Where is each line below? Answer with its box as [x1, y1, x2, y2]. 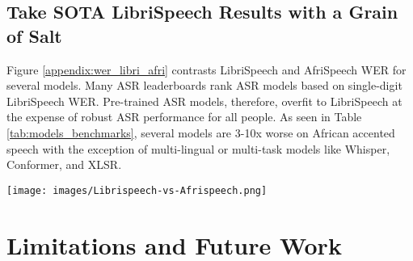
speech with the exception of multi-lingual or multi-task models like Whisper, [6, 140, 390, 157]
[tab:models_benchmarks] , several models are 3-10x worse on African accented [6, 124, 395, 141]
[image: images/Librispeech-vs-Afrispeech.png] [6, 184, 268, 196]
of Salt [6, 23, 62, 48]
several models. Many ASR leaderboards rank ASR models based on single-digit [6, 77, 402, 94]
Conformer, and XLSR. [6, 156, 122, 173]
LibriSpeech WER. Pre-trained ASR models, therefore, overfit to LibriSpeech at [6, 92, 402, 109]
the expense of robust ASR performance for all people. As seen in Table [6, 108, 362, 125]
